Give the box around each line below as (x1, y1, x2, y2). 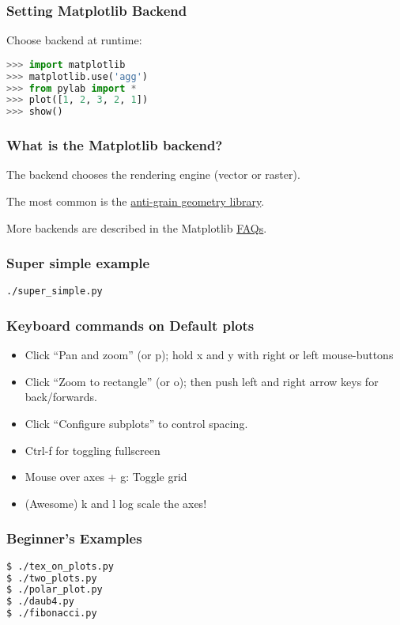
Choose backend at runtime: (6, 32, 142, 48)
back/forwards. (25, 388, 97, 405)
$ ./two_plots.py (6, 572, 97, 584)
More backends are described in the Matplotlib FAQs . (6, 219, 267, 236)
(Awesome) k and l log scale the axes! (25, 494, 207, 511)
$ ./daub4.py (6, 596, 74, 608)
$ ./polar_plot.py (6, 584, 103, 596)
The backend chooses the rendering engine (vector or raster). (6, 166, 300, 183)
